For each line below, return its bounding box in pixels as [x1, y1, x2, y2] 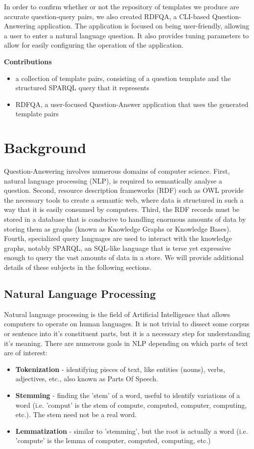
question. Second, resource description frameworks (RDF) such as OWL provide [4, 185, 244, 195]
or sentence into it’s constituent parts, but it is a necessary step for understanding [4, 328, 250, 338]
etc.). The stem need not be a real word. [15, 409, 137, 420]
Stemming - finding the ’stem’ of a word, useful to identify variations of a [15, 390, 240, 400]
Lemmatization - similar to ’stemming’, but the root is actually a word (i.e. [15, 425, 248, 436]
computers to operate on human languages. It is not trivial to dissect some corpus [4, 318, 250, 329]
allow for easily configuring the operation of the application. [4, 40, 184, 50]
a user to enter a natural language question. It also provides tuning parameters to [4, 30, 249, 40]
